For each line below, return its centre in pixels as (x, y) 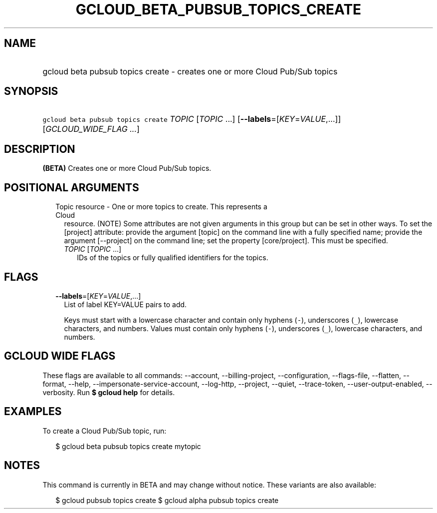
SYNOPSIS (31, 91)
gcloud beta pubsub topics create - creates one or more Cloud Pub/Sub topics (190, 71)
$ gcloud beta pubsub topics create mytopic (128, 446)
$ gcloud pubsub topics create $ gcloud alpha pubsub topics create (167, 500)
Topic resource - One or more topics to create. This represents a (161, 207)
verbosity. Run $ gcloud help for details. (109, 392)
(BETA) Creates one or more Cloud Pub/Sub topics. (127, 168)
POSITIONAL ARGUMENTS (72, 187)
